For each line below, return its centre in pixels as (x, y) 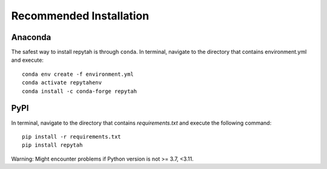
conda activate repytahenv (62, 83)
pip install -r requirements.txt (71, 137)
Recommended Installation (80, 16)
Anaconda (31, 37)
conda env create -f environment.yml (78, 74)
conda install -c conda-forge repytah (80, 91)
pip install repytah (52, 145)
